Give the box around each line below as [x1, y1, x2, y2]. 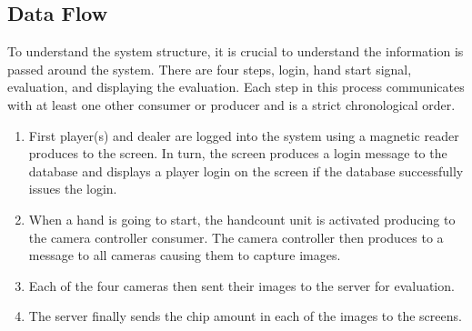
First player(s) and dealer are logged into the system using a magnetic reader [28, 125, 459, 145]
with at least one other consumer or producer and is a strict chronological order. [7, 95, 456, 114]
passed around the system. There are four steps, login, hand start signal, [7, 59, 412, 78]
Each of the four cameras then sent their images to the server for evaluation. [28, 276, 455, 295]
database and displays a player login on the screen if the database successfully [28, 161, 464, 180]
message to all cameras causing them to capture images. [28, 246, 341, 265]
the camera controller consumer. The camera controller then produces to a [28, 227, 444, 246]
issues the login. [28, 179, 117, 198]
